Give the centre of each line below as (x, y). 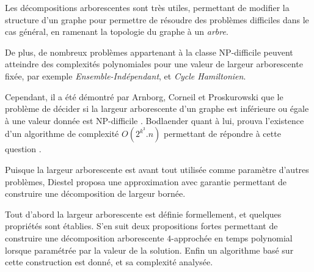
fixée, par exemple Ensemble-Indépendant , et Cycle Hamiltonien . (126, 75)
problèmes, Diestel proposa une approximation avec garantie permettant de (146, 181)
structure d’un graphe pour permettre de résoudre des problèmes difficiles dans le (157, 19)
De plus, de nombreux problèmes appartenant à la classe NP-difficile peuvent (149, 52)
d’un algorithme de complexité (62, 134)
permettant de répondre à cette (222, 134)
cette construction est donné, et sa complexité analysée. (109, 262)
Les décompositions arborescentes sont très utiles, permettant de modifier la (147, 7)
